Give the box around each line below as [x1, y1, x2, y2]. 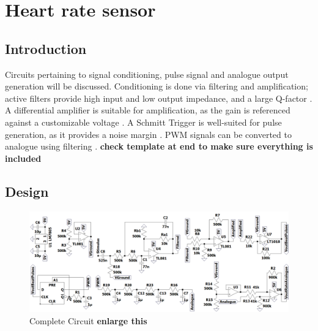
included [5, 151, 42, 164]
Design [5, 181, 49, 200]
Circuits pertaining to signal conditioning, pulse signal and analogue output [5, 67, 289, 80]
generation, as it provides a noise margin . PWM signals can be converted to [5, 127, 292, 140]
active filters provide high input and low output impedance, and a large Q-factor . [5, 91, 312, 104]
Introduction [5, 39, 87, 58]
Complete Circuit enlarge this [29, 314, 147, 327]
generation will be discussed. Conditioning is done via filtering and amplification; [5, 80, 308, 93]
